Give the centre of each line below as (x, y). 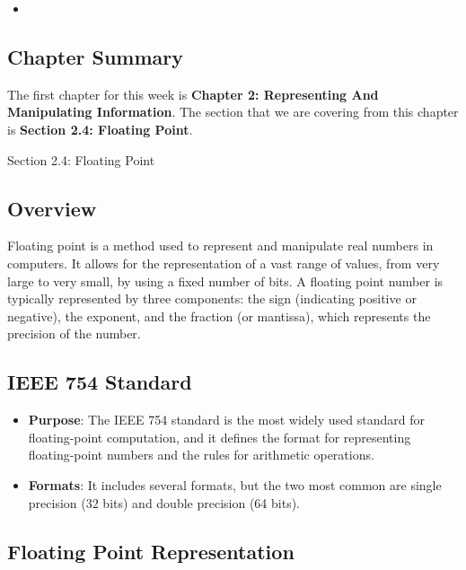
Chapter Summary (95, 56)
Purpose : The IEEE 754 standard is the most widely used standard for (226, 420)
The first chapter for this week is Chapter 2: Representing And (193, 94)
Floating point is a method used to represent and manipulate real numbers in (220, 246)
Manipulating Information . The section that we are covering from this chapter (233, 112)
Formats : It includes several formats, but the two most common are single (235, 484)
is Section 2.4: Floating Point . (100, 129)
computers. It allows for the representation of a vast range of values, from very (224, 263)
